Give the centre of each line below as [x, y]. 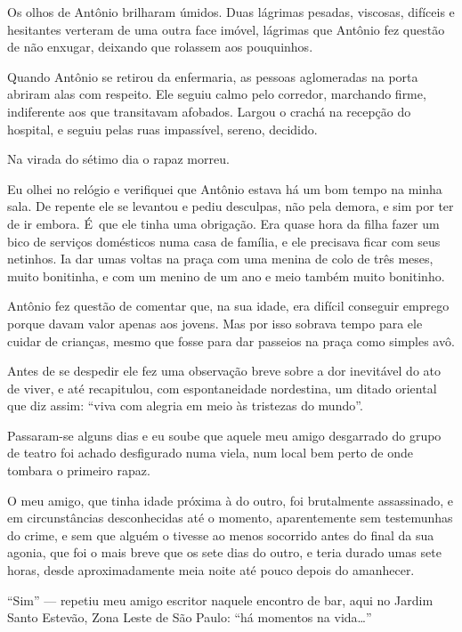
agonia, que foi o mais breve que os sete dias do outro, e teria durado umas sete [224, 552]
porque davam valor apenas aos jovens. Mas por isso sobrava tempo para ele [215, 323]
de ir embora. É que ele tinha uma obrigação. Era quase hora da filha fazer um [223, 223]
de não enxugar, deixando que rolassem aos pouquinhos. [160, 47]
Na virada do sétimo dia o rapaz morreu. [118, 159]
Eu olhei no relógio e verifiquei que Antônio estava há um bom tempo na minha [225, 188]
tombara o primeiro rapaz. [79, 470]
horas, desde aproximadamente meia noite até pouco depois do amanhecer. [211, 570]
